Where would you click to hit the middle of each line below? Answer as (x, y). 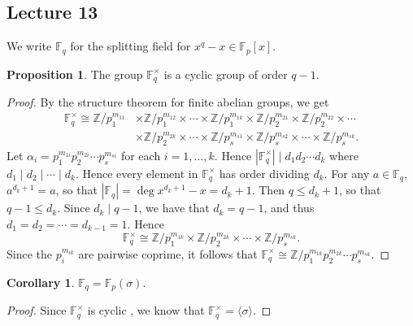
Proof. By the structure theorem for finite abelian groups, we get (168, 102)
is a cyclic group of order (226, 74)
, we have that (174, 208)
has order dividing (264, 173)
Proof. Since (37, 310)
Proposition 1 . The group (75, 74)
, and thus (289, 208)
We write (29, 46)
